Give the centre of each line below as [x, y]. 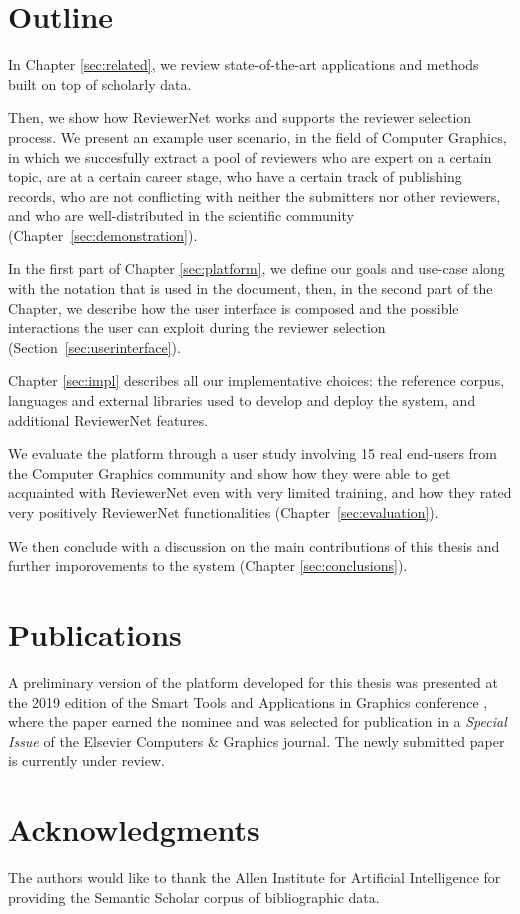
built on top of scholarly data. [100, 83]
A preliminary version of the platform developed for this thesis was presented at [253, 681]
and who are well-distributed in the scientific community [181, 215]
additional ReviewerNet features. [108, 419]
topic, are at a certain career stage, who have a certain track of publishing [235, 176]
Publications [95, 633]
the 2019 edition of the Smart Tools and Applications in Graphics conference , [248, 701]
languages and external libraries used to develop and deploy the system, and [242, 400]
